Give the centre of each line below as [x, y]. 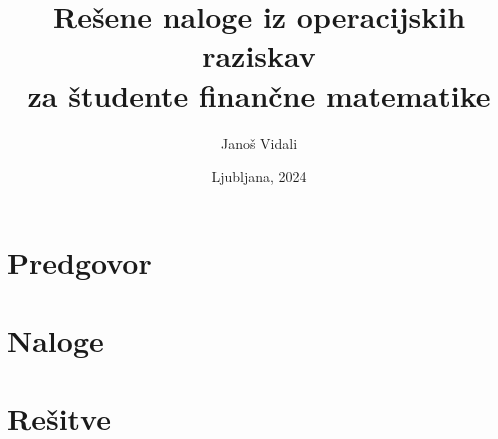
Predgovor [79, 261]
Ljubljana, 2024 [259, 176]
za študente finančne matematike [259, 94]
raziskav [259, 55]
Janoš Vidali [259, 142]
